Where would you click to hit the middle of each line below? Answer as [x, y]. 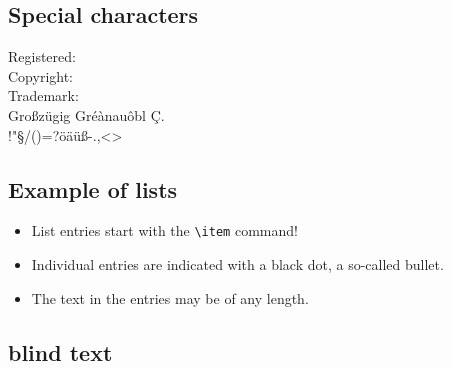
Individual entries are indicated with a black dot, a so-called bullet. [237, 264]
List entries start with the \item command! [164, 230]
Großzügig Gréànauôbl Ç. [86, 114]
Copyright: [41, 75]
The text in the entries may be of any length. [170, 297]
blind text [60, 351]
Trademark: [43, 95]
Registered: [42, 56]
